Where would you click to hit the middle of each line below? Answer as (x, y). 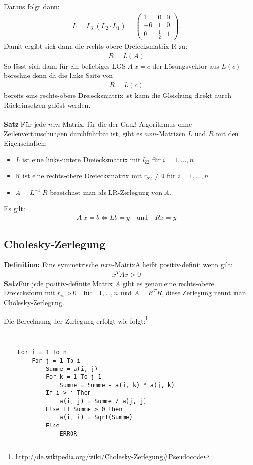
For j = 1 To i (56, 360)
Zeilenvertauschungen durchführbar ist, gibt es (73, 133)
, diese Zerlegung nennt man (204, 293)
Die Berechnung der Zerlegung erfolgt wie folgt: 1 (76, 320)
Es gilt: (15, 208)
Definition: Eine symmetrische (51, 264)
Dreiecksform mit (30, 293)
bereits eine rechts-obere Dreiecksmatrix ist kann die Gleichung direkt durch (118, 95)
